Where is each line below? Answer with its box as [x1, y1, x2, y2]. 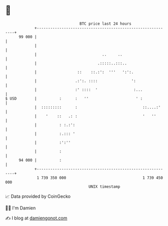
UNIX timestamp [88, 184, 121, 189]
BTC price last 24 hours [79, 21, 132, 26]
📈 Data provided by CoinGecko [5, 193, 71, 199]
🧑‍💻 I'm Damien [5, 205, 36, 211]
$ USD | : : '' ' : [5, 96, 143, 101]
